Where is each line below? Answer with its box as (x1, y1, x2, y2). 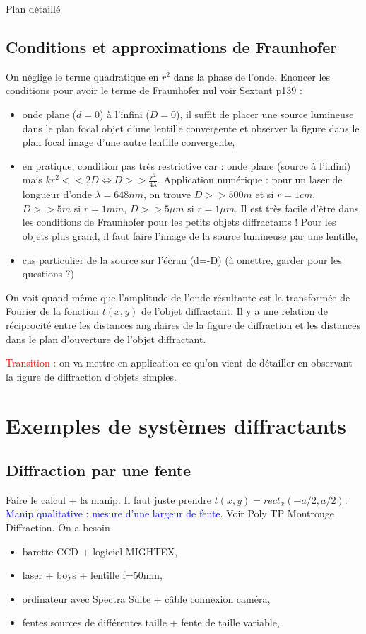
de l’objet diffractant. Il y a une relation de (141, 304, 328, 318)
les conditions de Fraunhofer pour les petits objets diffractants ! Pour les (22, 214, 336, 229)
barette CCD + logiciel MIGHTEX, (22, 543, 178, 558)
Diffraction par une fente (6, 459, 191, 481)
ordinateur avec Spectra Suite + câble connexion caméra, (22, 591, 271, 606)
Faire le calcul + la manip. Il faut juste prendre (6, 492, 211, 507)
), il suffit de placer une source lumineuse (176, 106, 354, 121)
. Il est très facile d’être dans (235, 200, 359, 215)
